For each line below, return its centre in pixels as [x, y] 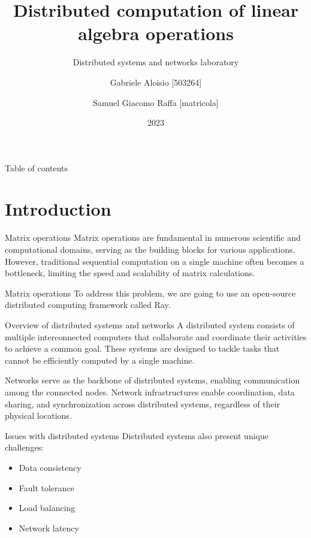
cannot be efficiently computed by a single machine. [100, 360]
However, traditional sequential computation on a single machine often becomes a [155, 261]
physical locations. [38, 415]
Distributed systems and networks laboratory [156, 62]
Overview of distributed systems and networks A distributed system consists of [150, 324]
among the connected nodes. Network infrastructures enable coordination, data [150, 392]
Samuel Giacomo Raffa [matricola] [156, 102]
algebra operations [156, 33]
